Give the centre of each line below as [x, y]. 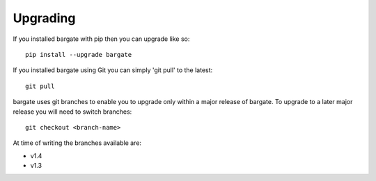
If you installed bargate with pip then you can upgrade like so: [101, 39]
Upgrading [44, 18]
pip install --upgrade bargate [79, 54]
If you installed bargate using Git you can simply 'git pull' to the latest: [113, 70]
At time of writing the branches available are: [77, 143]
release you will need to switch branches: [72, 112]
